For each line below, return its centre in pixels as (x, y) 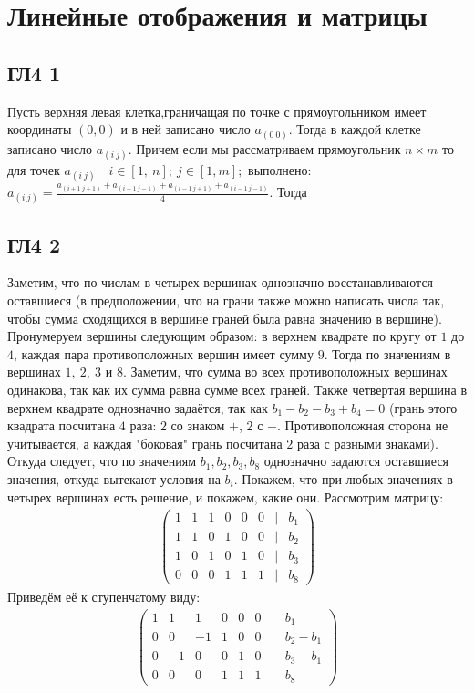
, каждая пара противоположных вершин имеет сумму (164, 353)
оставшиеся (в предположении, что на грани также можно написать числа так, (226, 300)
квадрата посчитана (62, 425)
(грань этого (423, 407)
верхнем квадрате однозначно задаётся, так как (138, 407)
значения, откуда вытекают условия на (114, 478)
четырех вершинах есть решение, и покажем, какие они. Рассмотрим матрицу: (226, 496)
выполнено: (280, 169)
